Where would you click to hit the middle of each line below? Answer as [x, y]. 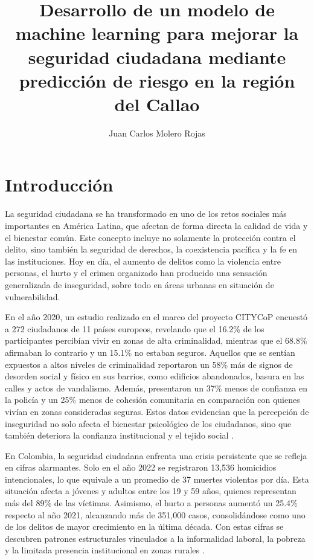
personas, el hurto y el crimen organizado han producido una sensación [136, 273]
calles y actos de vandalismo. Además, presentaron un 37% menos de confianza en [156, 388]
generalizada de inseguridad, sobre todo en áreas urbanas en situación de [139, 284]
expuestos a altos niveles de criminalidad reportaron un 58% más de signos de [149, 364]
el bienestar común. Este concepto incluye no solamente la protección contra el [150, 237]
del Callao [157, 104]
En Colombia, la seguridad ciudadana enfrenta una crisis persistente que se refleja [156, 455]
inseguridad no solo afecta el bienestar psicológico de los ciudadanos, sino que [148, 423]
